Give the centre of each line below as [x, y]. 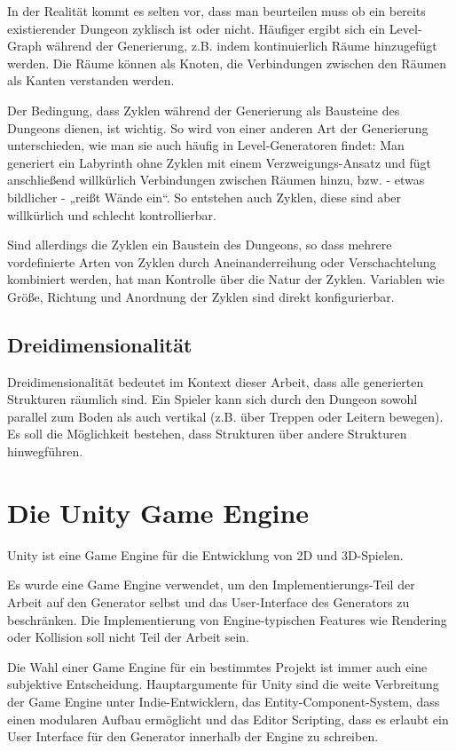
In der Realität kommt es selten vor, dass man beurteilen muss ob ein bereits [216, 11]
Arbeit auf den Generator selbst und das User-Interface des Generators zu [208, 601]
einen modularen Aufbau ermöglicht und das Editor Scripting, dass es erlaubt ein [228, 719]
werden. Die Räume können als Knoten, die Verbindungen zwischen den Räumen [227, 63]
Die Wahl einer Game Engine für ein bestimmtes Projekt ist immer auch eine [217, 666]
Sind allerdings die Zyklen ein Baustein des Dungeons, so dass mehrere [200, 245]
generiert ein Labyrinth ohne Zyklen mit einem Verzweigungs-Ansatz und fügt [220, 162]
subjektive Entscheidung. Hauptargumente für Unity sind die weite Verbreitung [223, 684]
